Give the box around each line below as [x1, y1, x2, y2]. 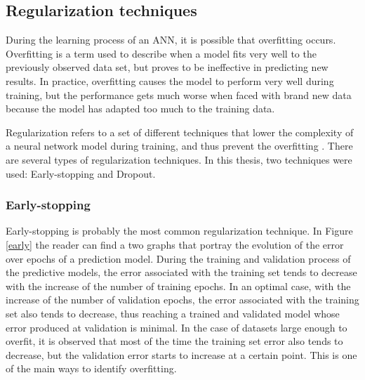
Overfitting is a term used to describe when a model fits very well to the [6, 46, 317, 60]
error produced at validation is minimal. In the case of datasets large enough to [6, 320, 347, 334]
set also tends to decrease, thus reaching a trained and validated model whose [6, 306, 340, 320]
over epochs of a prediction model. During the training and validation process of [6, 251, 351, 266]
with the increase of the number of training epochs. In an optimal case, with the [6, 278, 351, 293]
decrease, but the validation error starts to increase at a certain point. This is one [6, 347, 357, 362]
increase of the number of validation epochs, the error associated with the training [6, 292, 359, 307]
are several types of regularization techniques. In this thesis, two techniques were [6, 152, 352, 166]
